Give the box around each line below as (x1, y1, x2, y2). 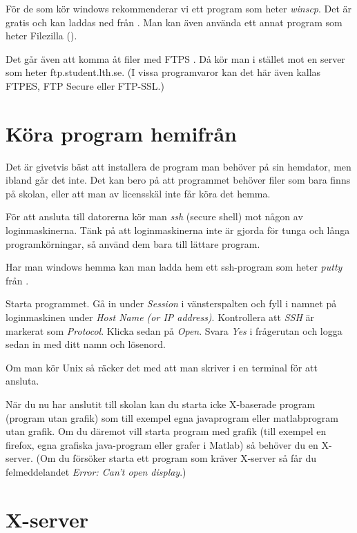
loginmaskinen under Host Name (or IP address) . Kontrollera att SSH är (6, 310, 314, 324)
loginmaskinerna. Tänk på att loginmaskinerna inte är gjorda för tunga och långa (6, 223, 350, 238)
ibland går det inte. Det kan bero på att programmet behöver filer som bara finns (6, 173, 351, 187)
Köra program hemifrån (6, 119, 237, 147)
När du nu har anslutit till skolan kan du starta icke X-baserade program (6, 397, 316, 411)
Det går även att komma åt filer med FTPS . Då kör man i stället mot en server (6, 51, 345, 66)
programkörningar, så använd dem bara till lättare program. (6, 236, 260, 251)
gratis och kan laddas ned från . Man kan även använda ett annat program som (6, 14, 342, 29)
